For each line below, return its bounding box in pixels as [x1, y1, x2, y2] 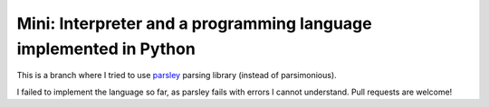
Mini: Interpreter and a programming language [16, 13, 372, 33]
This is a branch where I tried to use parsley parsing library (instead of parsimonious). [16, 70, 337, 81]
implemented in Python [16, 39, 197, 58]
